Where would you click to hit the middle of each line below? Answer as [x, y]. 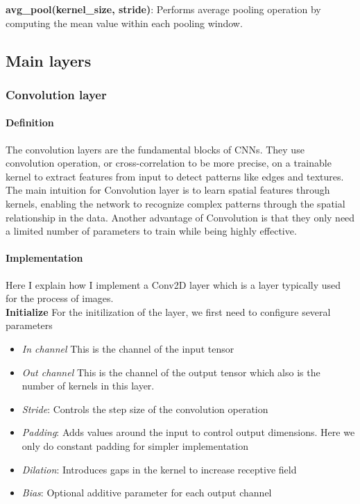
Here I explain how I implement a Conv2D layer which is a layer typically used [173, 284]
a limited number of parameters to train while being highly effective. [151, 231]
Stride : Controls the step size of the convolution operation [145, 409]
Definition [30, 123]
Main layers [49, 60]
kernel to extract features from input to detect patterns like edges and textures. [175, 176]
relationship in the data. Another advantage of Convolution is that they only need [180, 217]
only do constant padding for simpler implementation [135, 445]
